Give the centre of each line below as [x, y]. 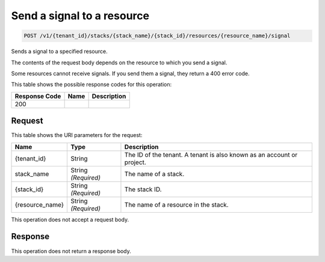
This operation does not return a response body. [71, 251]
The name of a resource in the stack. [176, 204]
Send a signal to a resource [80, 16]
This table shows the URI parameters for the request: [77, 135]
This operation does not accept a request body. [70, 219]
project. [135, 162]
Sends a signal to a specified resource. [59, 52]
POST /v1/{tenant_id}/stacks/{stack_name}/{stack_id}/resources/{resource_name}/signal [157, 36]
